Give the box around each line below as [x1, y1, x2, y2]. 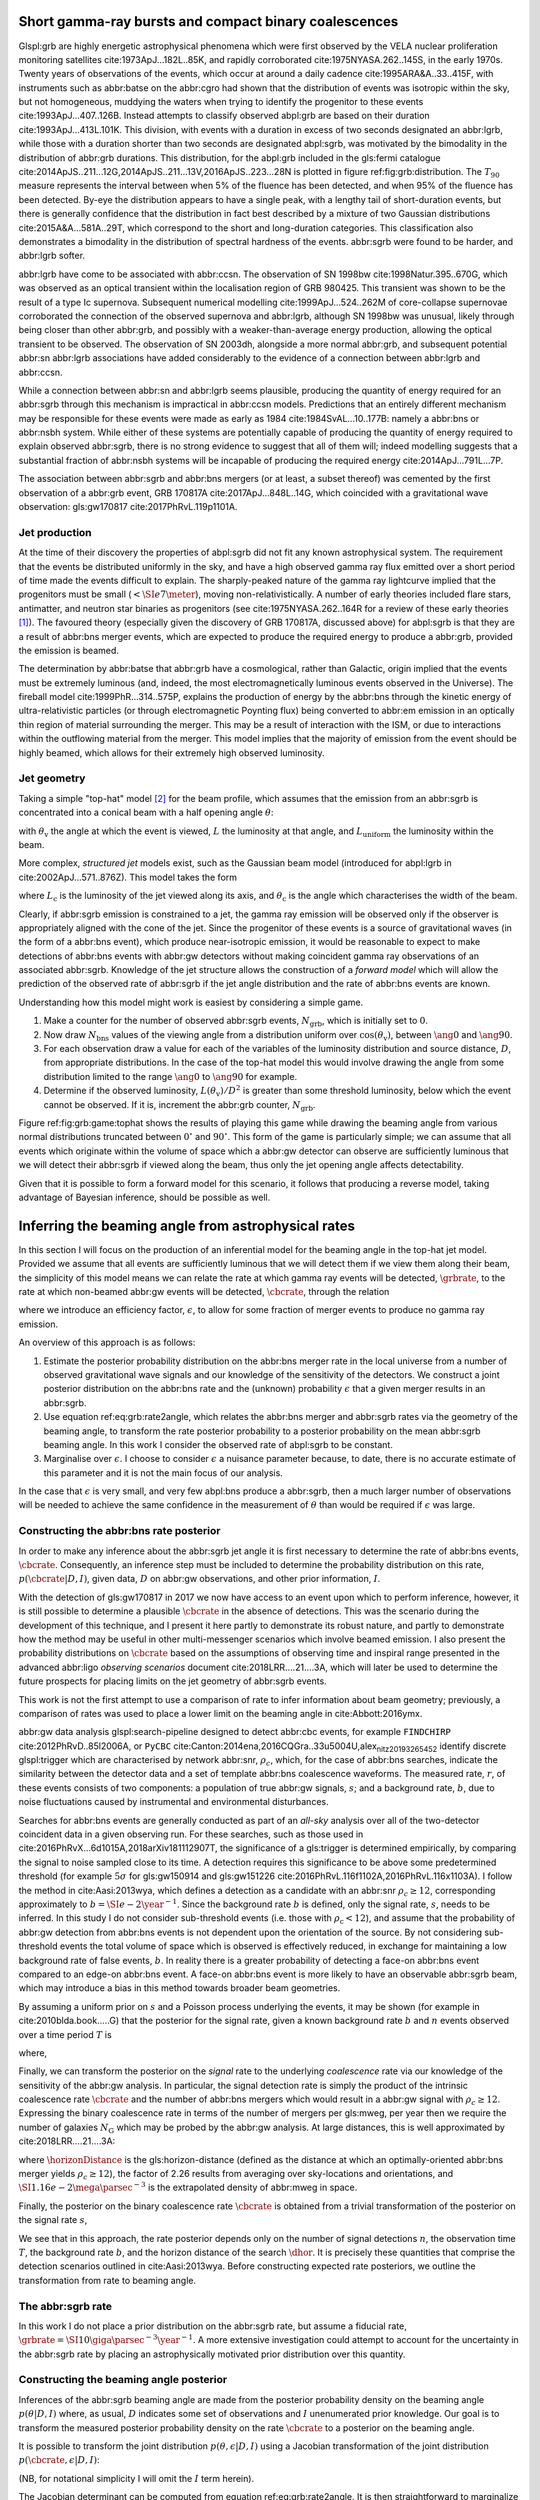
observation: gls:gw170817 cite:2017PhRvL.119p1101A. [18, 501, 238, 513]
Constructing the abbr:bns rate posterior [18, 1524, 221, 1538]
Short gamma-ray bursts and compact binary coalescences [18, 13, 399, 30]
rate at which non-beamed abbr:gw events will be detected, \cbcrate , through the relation [18, 1286, 390, 1297]
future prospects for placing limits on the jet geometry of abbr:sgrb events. [18, 1675, 327, 1687]
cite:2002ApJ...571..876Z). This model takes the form [18, 871, 238, 883]
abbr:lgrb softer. [18, 250, 85, 262]
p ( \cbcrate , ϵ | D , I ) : [18, 2454, 100, 2466]
